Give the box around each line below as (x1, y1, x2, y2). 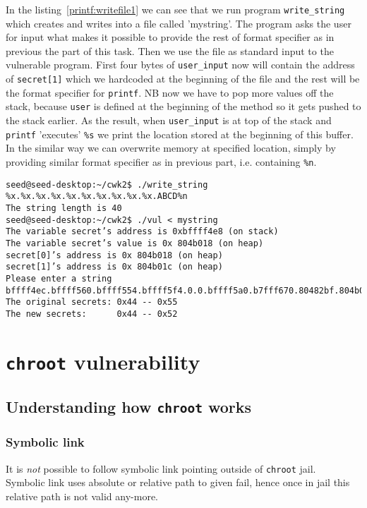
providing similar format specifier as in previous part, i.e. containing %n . (6, 154, 317, 169)
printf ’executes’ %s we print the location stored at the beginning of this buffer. (6, 126, 354, 141)
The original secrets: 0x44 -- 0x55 (6, 297, 178, 308)
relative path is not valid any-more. (6, 488, 158, 503)
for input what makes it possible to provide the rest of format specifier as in (6, 30, 335, 44)
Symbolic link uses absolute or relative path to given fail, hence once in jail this (6, 475, 350, 490)
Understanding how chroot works (6, 396, 252, 418)
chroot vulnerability (6, 346, 200, 375)
